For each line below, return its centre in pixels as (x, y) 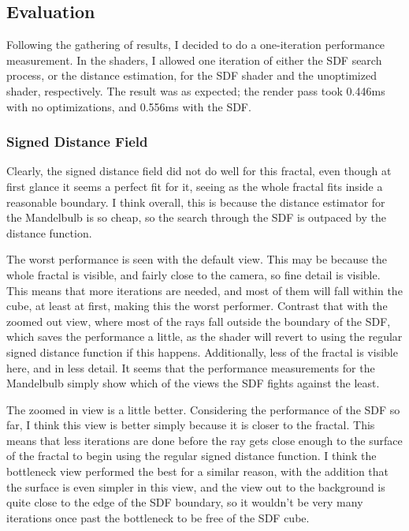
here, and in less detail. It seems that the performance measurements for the (191, 367)
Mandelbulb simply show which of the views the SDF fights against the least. (193, 383)
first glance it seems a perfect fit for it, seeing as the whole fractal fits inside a (195, 186)
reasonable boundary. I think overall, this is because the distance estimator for (196, 202)
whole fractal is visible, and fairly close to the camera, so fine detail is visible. (193, 274)
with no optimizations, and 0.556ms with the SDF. (129, 106)
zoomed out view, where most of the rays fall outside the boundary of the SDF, (199, 321)
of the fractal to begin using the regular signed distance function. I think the (191, 456)
